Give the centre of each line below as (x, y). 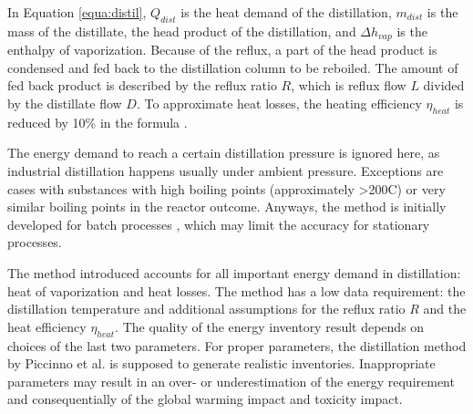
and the (445, 309)
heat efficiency (47, 326)
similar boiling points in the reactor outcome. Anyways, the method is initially (227, 207)
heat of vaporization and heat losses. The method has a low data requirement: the (236, 290)
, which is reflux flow (349, 85)
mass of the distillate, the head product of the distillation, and (182, 31)
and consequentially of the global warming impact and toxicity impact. (205, 399)
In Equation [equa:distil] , (77, 12)
